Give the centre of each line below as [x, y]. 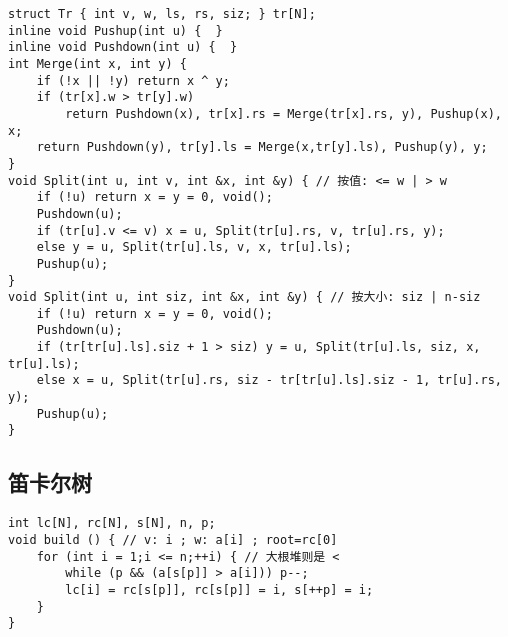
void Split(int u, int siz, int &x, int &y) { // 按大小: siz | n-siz [244, 297]
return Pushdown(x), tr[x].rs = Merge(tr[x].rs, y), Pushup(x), [283, 113]
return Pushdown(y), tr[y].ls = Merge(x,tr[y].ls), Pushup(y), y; [262, 147]
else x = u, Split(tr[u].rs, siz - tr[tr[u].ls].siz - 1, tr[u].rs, [269, 380]
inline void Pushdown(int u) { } [123, 47]
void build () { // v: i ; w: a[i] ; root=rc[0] [173, 539]
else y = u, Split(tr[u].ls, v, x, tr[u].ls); [194, 247]
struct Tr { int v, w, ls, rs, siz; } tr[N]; [162, 14]
